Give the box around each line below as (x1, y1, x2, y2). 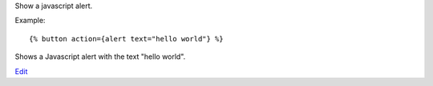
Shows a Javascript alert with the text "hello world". (14, 52, 186, 61)
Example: (14, 16, 46, 25)
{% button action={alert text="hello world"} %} (29, 34, 224, 43)
